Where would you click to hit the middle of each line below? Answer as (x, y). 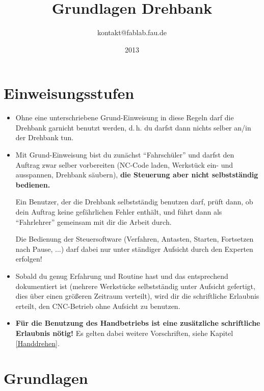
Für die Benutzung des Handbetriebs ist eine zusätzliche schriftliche (138, 323)
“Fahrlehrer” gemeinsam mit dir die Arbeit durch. (94, 221)
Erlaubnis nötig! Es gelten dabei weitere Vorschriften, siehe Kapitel (124, 333)
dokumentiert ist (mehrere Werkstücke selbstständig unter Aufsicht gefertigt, (135, 286)
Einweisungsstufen (69, 93)
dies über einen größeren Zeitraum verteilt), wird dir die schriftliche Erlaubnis (137, 296)
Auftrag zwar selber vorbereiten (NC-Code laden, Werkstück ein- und (124, 164)
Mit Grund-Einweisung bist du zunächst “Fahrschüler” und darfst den (125, 155)
